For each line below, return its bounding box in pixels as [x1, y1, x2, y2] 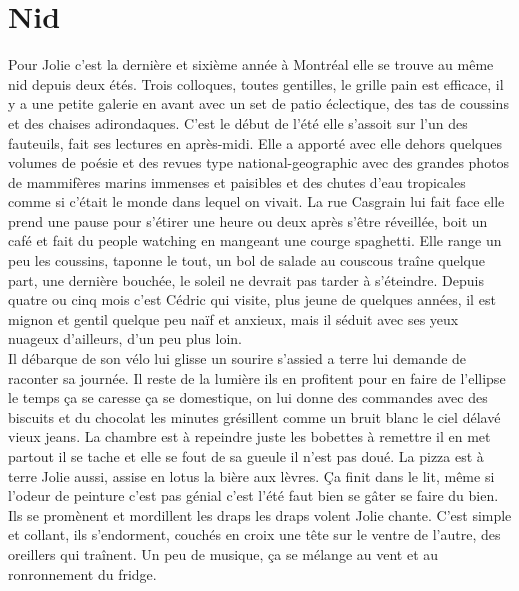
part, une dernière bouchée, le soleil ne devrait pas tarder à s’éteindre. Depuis [8, 269, 484, 290]
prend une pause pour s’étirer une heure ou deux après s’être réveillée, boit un [8, 210, 488, 231]
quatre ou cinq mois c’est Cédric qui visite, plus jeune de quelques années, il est [8, 289, 496, 310]
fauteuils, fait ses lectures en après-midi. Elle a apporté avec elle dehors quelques [8, 132, 502, 153]
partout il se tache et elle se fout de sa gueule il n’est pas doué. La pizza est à [8, 446, 484, 466]
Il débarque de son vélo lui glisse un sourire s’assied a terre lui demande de [8, 348, 467, 369]
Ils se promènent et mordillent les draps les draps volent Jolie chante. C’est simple [8, 504, 512, 525]
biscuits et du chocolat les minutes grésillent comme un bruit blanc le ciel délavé [8, 406, 501, 427]
